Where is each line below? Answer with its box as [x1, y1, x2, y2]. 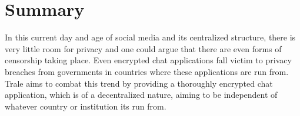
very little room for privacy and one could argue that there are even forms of [5, 42, 282, 54]
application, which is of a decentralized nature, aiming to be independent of [5, 88, 278, 101]
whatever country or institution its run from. [5, 100, 166, 112]
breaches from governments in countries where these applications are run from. [5, 65, 289, 77]
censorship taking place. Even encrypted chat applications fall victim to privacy [5, 54, 292, 66]
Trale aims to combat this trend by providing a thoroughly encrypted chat [5, 77, 273, 89]
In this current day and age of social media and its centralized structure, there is [5, 31, 296, 43]
